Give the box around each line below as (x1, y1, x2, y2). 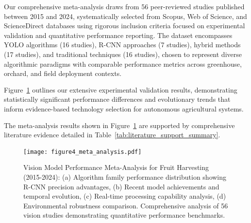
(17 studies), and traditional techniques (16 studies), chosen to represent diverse (4, 49, 242, 59)
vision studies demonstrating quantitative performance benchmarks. (23, 210, 225, 220)
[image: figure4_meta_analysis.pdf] (23, 148, 142, 155)
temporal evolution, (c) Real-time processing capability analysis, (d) (23, 191, 226, 201)
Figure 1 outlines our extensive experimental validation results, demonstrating (4, 84, 237, 94)
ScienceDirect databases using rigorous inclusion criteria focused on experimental (4, 20, 245, 31)
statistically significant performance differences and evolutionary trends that (4, 94, 231, 104)
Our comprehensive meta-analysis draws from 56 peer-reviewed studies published (4, 1, 245, 11)
